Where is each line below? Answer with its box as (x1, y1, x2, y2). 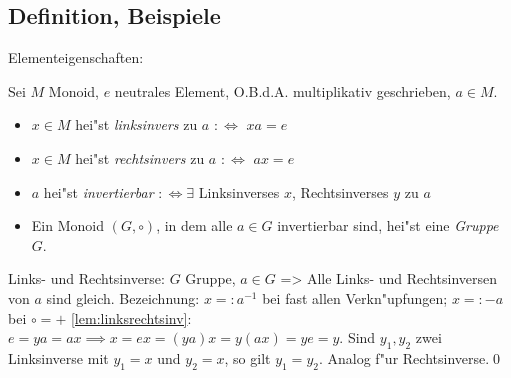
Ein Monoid (31, 215, 104, 236)
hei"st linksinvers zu (75, 114, 198, 135)
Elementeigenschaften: (8, 47, 144, 68)
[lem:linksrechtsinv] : (70, 307, 192, 328)
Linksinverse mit (8, 347, 109, 368)
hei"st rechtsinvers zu (75, 147, 205, 168)
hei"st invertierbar (43, 181, 154, 202)
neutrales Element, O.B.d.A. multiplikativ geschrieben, (114, 80, 451, 101)
